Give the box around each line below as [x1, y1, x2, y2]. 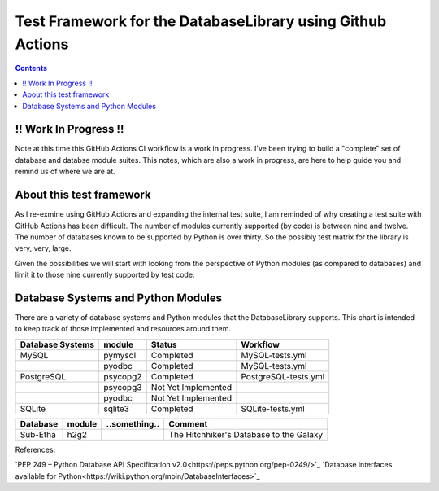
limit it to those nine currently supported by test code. [15, 270, 195, 280]
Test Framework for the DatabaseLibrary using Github [15, 12, 387, 30]
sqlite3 [102, 403, 130, 414]
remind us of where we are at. [15, 167, 115, 177]
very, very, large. [15, 243, 72, 253]
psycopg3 [102, 381, 142, 392]
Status [150, 339, 178, 350]
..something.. [106, 418, 160, 429]
